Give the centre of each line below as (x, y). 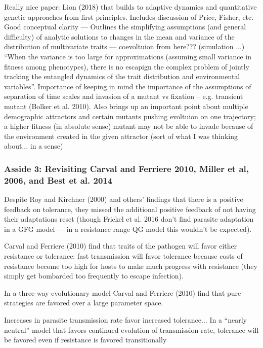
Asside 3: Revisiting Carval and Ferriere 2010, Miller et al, (126, 168)
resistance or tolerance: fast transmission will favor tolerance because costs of (123, 256)
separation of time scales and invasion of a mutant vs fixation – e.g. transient (124, 96)
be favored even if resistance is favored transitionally (85, 340)
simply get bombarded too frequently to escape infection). (94, 276)
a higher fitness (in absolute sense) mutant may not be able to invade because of (129, 126)
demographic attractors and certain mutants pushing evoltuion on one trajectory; (130, 116)
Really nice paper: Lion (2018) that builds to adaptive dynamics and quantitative (130, 7)
